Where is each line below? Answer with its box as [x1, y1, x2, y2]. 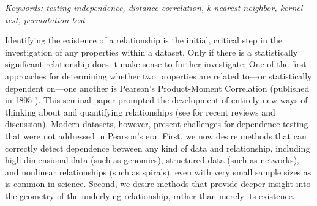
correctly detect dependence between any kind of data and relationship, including [5, 141, 310, 154]
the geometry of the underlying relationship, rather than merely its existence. [5, 189, 295, 202]
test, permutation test [5, 13, 85, 26]
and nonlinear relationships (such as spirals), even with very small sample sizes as [5, 165, 311, 178]
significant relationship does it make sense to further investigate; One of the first [5, 57, 307, 70]
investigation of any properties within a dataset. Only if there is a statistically [5, 45, 298, 58]
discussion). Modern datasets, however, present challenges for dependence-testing [5, 117, 308, 130]
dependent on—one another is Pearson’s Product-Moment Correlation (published [5, 81, 310, 94]
